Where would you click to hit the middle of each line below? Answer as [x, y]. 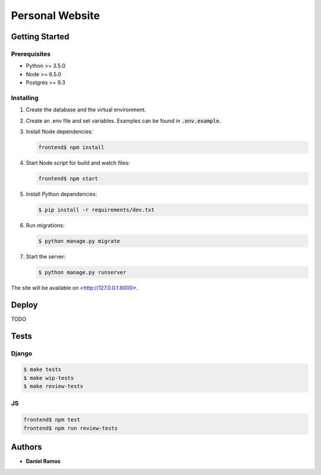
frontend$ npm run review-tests [71, 428]
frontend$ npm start [68, 178]
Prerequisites [31, 54]
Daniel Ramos [43, 461]
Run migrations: [45, 225]
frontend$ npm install [71, 147]
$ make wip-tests [49, 378]
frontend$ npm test [52, 420]
